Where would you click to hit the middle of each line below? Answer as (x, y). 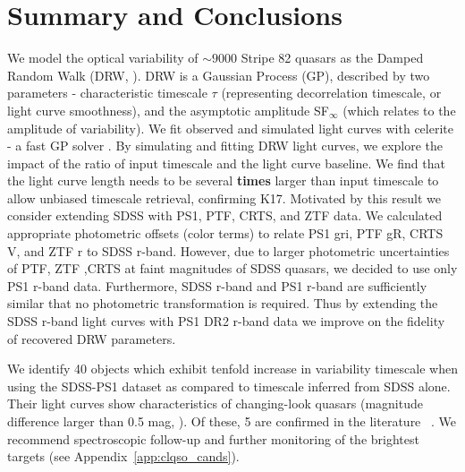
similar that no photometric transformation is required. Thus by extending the (223, 303)
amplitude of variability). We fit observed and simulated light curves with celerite (230, 128)
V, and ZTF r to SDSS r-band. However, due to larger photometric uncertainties (228, 250)
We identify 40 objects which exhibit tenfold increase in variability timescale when (232, 369)
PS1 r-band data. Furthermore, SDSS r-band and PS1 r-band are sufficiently (217, 285)
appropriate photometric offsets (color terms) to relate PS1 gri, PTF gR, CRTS (225, 233)
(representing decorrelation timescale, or (331, 93)
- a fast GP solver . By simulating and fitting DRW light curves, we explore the (225, 146)
